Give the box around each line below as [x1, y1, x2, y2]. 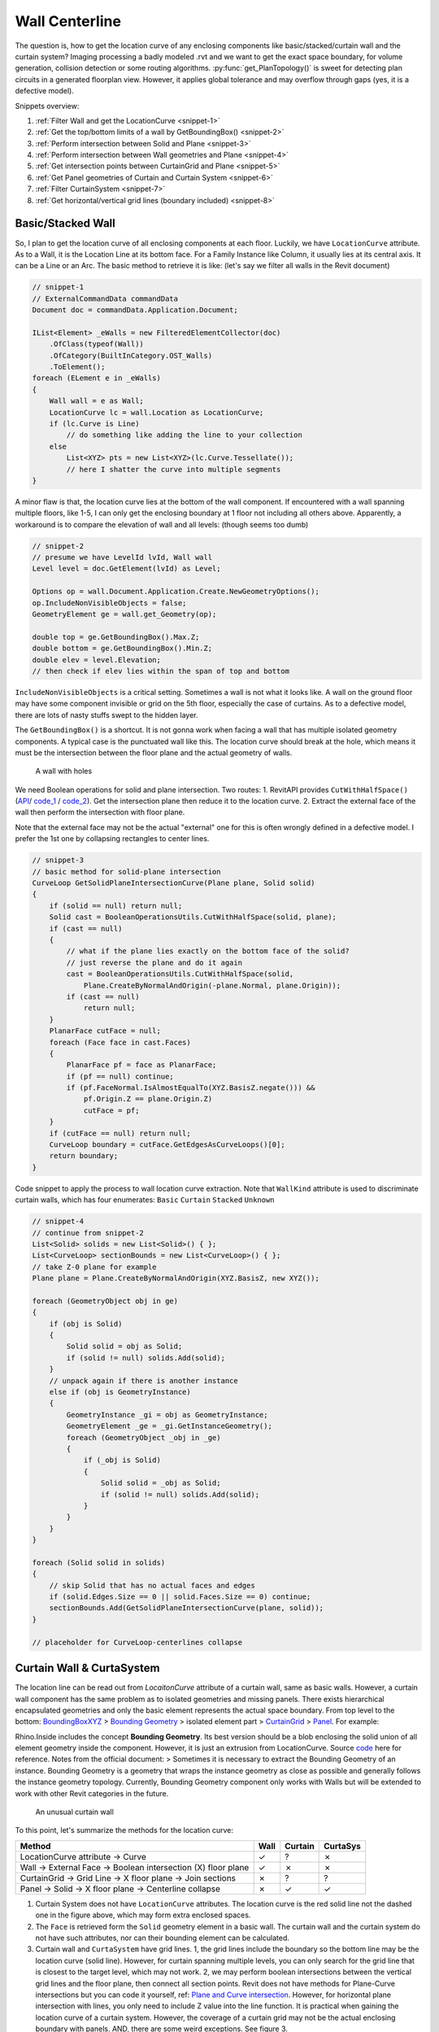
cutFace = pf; [83, 1105, 140, 1115]
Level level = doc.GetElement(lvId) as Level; [32, 564, 221, 573]
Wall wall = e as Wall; [49, 397, 144, 406]
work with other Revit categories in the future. [15, 1788, 169, 1798]
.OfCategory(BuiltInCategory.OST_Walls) [49, 350, 213, 360]
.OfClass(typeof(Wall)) [49, 340, 144, 349]
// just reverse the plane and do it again [66, 957, 243, 967]
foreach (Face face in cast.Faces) [49, 1037, 191, 1047]
